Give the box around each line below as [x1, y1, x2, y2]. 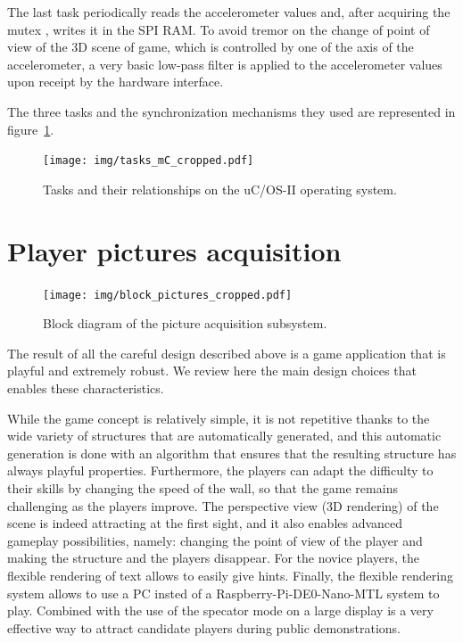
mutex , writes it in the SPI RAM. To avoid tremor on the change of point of [7, 20, 430, 38]
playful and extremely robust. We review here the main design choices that [7, 361, 417, 380]
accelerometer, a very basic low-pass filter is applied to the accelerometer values [7, 54, 442, 73]
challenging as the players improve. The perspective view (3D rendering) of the [7, 496, 439, 515]
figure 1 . [7, 120, 54, 138]
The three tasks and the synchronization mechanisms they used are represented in [7, 102, 456, 120]
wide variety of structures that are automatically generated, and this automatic [7, 426, 442, 445]
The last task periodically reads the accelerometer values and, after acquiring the [7, 3, 451, 21]
